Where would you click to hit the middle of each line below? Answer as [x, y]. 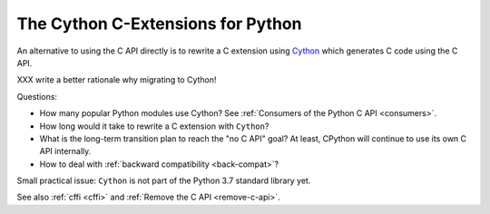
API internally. [65, 151]
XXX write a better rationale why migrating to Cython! [117, 80]
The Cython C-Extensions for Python [159, 24]
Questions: [37, 96]
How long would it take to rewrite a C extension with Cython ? [154, 126]
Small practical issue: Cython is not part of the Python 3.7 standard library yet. [164, 180]
